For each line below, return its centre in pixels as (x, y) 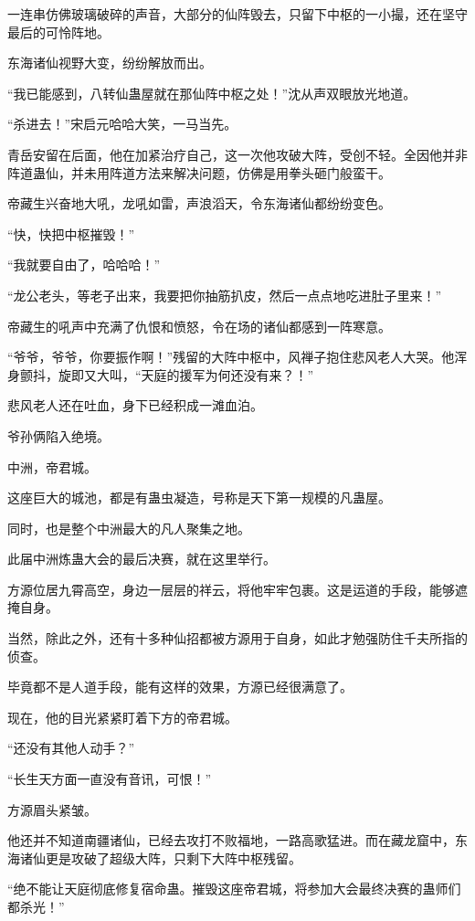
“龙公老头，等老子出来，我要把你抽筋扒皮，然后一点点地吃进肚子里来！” (225, 295)
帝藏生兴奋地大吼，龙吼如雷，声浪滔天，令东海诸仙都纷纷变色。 (199, 203)
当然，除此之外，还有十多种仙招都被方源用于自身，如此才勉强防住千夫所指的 (237, 638)
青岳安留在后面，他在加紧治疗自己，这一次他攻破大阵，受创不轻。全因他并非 (237, 154)
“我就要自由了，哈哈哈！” (84, 265)
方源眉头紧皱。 (52, 809)
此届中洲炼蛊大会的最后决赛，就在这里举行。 (142, 559)
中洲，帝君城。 (52, 466)
